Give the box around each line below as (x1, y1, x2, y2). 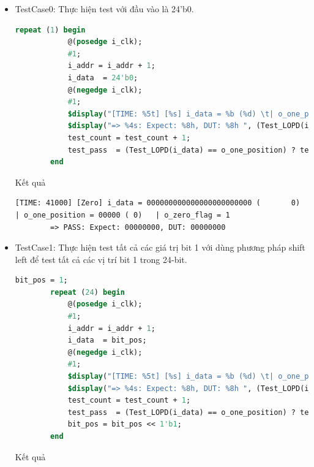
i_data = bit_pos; (67, 336, 147, 345)
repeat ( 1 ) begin (15, 25, 86, 34)
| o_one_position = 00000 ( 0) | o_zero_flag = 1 (15, 210, 230, 219)
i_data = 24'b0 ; (67, 73, 138, 82)
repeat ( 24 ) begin (50, 287, 125, 297)
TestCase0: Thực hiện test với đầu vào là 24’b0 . (15, 2, 194, 15)
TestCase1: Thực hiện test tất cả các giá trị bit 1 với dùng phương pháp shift (15, 241, 305, 254)
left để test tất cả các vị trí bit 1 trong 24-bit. (15, 252, 187, 265)
